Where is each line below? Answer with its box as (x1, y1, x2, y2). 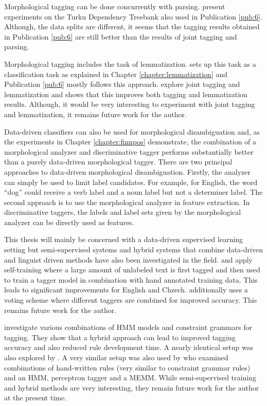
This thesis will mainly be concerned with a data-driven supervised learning (4, 234, 243, 245)
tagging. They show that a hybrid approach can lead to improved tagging (4, 331, 236, 342)
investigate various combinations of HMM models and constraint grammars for (4, 322, 253, 333)
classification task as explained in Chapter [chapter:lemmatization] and (4, 68, 228, 79)
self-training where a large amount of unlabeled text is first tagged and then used (4, 264, 260, 275)
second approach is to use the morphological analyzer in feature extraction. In (4, 196, 250, 207)
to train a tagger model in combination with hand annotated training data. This (4, 274, 258, 285)
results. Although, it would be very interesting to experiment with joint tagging (4, 99, 255, 109)
